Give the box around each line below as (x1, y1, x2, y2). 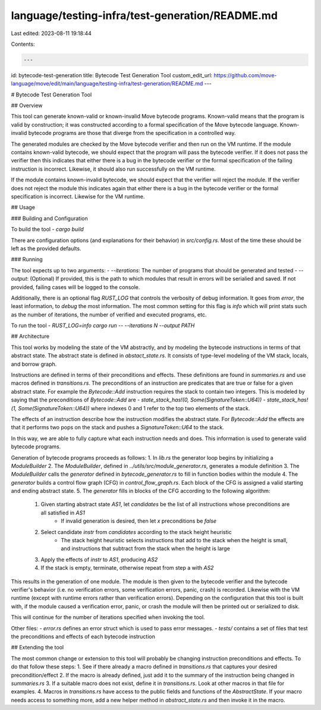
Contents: (11, 40, 35, 48)
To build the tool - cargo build (11, 226, 84, 233)
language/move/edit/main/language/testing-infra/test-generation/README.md (11, 80, 203, 87)
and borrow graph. (11, 360, 57, 367)
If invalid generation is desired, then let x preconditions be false (61, 517, 217, 524)
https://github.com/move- (213, 71, 277, 78)
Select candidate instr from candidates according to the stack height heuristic (40, 528, 232, 535)
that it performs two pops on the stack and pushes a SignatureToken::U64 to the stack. (11, 424, 224, 431)
